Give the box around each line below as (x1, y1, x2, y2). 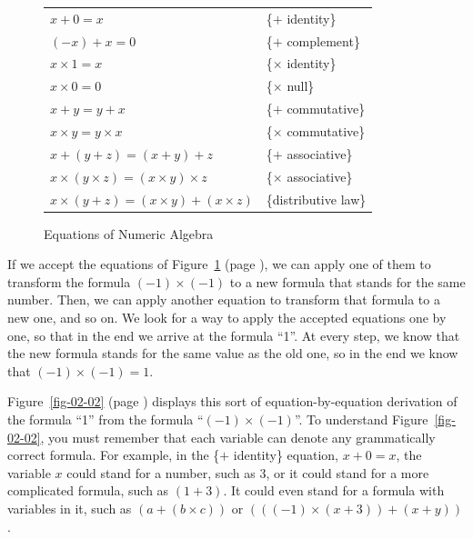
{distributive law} (266, 189, 367, 208)
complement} (287, 31, 360, 50)
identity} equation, (233, 445, 339, 464)
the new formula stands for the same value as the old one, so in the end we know (7, 344, 458, 363)
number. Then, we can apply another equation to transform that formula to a (7, 290, 440, 309)
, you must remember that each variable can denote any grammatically (40, 427, 436, 446)
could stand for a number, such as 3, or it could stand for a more (66, 463, 429, 482)
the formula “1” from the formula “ (7, 409, 204, 428)
